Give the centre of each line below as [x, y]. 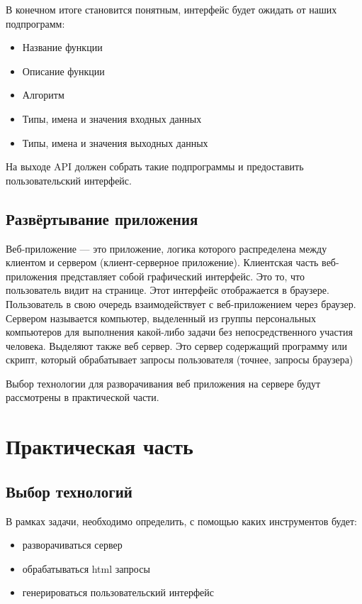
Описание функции [63, 71]
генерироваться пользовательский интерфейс [118, 592]
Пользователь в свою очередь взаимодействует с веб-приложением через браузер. [181, 303]
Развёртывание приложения [102, 218]
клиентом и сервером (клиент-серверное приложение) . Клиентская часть [162, 262]
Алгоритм [43, 95]
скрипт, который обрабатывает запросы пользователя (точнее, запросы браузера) [180, 359]
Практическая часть [100, 446]
